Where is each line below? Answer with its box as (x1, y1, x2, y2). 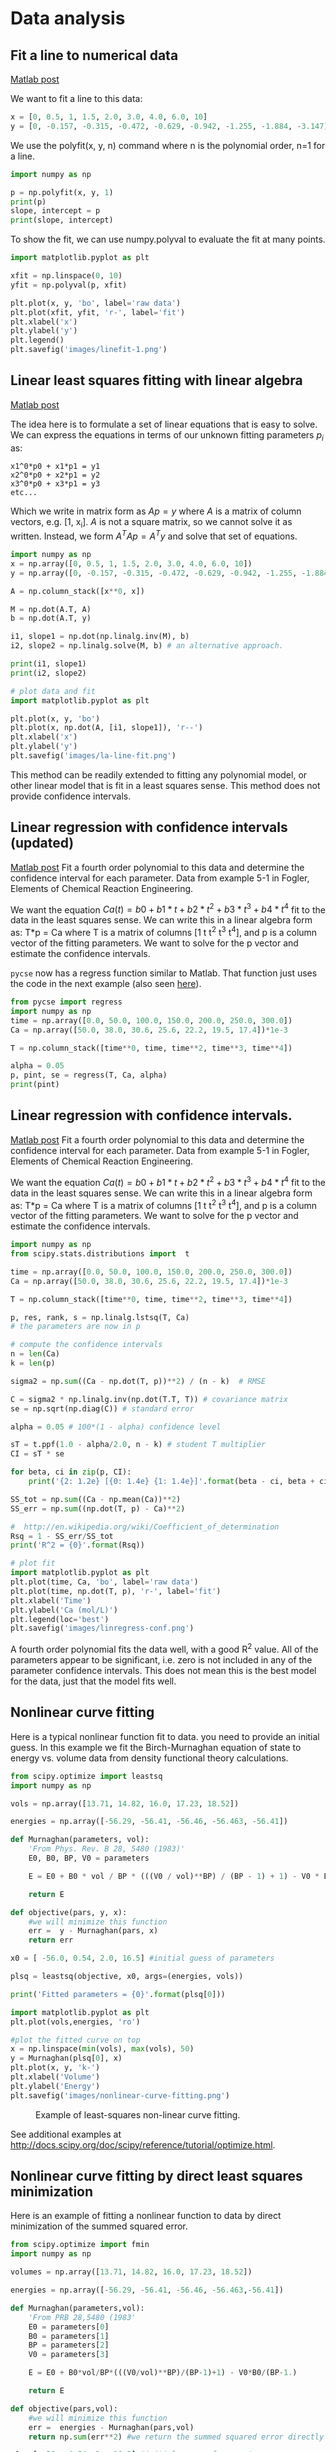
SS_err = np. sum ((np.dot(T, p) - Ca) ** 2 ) (10, 1503, 186, 1514)
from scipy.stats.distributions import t (10, 1249, 190, 1259)
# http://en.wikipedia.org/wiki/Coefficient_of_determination (10, 1522, 280, 1532)
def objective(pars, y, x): (10, 1907, 128, 1917)
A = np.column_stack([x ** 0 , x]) (10, 586, 145, 596)
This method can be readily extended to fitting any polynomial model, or (10, 768, 308, 781)
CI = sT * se (10, 1449, 65, 1459)
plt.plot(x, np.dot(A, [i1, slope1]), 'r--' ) (10, 723, 203, 733)
